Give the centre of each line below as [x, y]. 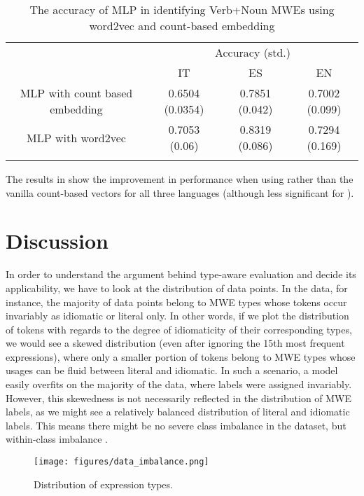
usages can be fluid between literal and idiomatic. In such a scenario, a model [172, 370]
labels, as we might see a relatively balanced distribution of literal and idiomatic [178, 412]
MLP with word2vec [76, 137]
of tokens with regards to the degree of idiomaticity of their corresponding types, [179, 329]
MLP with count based [76, 93]
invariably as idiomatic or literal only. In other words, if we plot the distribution [177, 316]
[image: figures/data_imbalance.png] [121, 462]
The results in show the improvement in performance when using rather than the [180, 179]
